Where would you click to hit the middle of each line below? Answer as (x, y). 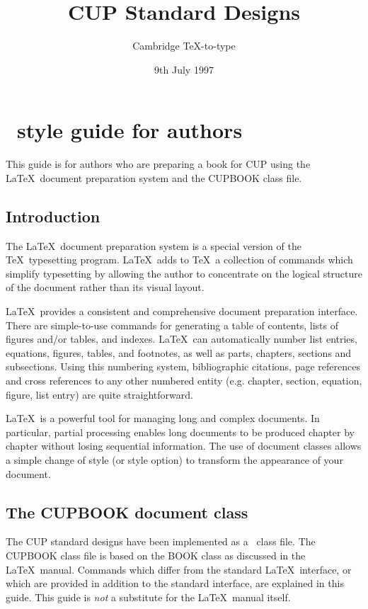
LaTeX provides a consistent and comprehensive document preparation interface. (182, 311)
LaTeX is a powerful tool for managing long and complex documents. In (163, 418)
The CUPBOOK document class (127, 512)
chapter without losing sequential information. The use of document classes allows (184, 446)
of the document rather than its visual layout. (105, 287)
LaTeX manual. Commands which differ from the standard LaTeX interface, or (179, 569)
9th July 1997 (184, 69)
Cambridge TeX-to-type (184, 46)
